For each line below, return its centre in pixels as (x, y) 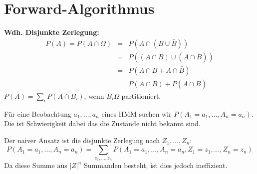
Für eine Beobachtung (38, 113)
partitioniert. (141, 95)
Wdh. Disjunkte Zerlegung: (52, 32)
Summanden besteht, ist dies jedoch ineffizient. (156, 165)
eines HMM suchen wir (136, 113)
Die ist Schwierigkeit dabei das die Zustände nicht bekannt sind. (102, 123)
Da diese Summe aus (36, 165)
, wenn (94, 95)
